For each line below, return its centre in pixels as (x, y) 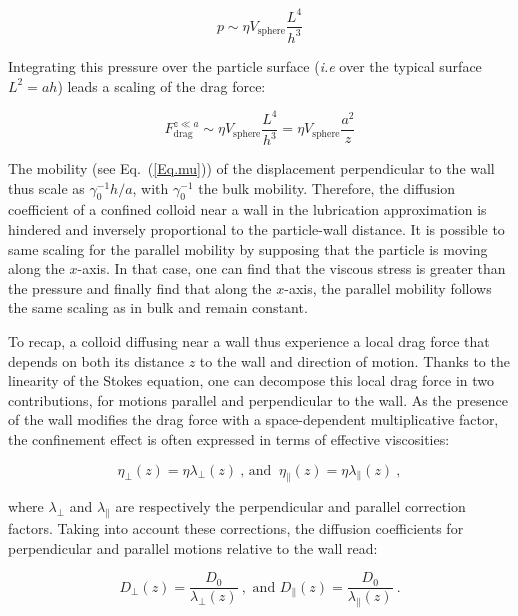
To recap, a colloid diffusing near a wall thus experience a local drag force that (249, 340)
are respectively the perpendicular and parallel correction (290, 506)
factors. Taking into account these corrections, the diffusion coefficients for (236, 528)
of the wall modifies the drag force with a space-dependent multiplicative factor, (253, 419)
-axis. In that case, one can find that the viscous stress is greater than (291, 268)
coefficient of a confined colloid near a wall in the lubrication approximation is (247, 209)
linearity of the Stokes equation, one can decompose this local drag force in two (251, 380)
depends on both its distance (96, 360)
